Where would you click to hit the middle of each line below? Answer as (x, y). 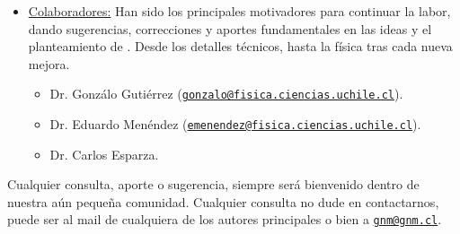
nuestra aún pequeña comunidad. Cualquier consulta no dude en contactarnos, (223, 201)
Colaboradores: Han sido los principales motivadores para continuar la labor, (239, 11)
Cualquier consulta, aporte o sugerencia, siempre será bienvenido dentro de (213, 184)
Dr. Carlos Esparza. (104, 154)
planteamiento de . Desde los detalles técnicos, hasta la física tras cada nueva (240, 46)
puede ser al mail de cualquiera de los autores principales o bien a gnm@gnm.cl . (225, 219)
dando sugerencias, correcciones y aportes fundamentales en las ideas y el (230, 28)
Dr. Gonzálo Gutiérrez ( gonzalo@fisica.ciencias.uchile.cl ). (226, 94)
